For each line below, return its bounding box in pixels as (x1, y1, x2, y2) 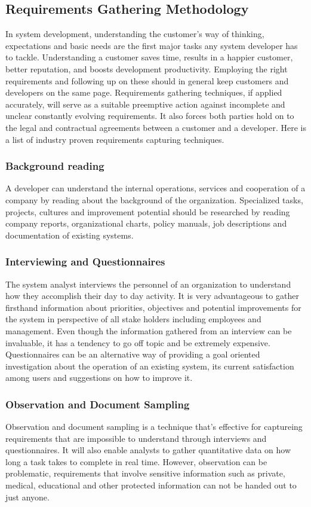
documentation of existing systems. (5, 228, 134, 241)
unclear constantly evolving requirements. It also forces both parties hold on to (5, 109, 294, 122)
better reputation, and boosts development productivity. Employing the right (5, 62, 288, 75)
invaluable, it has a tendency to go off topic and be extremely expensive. (5, 336, 270, 349)
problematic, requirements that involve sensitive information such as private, (5, 467, 285, 479)
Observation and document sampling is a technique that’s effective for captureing (5, 420, 303, 433)
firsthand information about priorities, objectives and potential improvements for (5, 301, 301, 313)
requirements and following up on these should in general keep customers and (5, 74, 289, 87)
